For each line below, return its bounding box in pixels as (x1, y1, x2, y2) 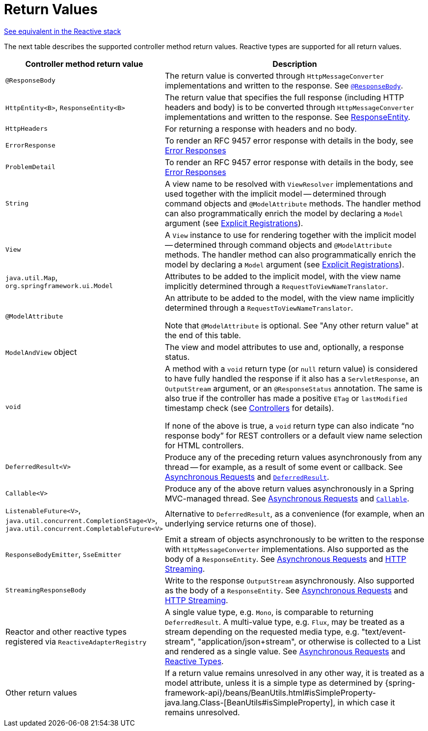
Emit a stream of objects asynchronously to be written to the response (164, 534, 425, 544)
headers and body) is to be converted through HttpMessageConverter (164, 102, 414, 112)
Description (272, 58, 317, 69)
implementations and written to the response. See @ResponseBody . (164, 80, 403, 90)
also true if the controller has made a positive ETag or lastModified (164, 393, 407, 403)
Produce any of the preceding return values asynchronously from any (164, 452, 422, 462)
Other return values (5, 687, 77, 698)
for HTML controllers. (164, 440, 244, 450)
